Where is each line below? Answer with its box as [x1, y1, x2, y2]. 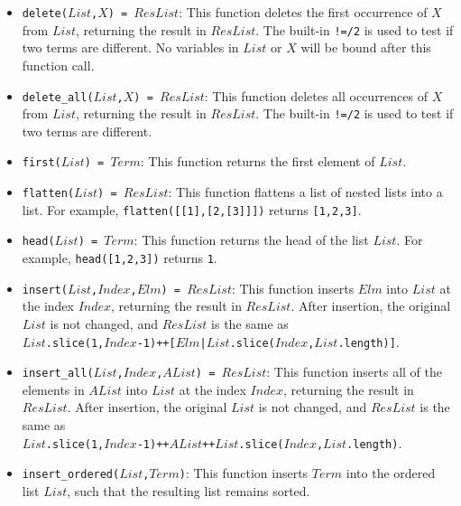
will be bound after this [300, 38, 431, 57]
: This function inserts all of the [266, 362, 443, 381]
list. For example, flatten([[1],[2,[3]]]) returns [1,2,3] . [22, 200, 362, 219]
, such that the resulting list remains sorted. [67, 481, 310, 500]
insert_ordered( [22, 468, 120, 482]
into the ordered [346, 464, 436, 483]
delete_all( [22, 90, 94, 104]
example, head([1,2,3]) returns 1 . [22, 248, 217, 267]
